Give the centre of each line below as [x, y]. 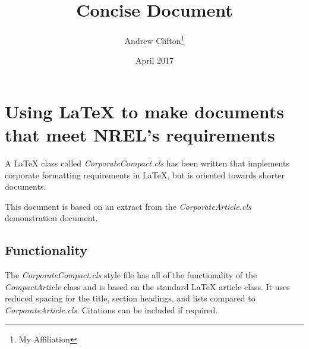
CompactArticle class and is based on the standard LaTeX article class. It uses [147, 286]
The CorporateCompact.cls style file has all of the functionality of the [131, 275]
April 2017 [154, 60]
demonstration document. [51, 218]
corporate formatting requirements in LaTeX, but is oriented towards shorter [145, 174]
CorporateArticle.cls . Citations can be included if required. [111, 310]
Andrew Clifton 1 [154, 40]
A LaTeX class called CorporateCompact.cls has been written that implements [147, 163]
